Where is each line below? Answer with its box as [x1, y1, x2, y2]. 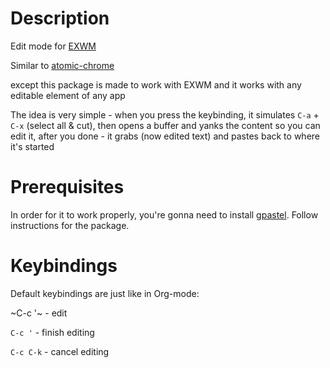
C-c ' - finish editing [10, 326, 95, 338]
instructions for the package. [10, 219, 130, 231]
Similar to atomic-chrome [10, 59, 115, 71]
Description [10, 7, 110, 30]
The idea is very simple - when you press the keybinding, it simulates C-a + [10, 108, 320, 121]
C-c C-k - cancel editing [10, 345, 110, 357]
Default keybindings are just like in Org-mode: [10, 287, 200, 299]
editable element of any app [10, 89, 126, 101]
